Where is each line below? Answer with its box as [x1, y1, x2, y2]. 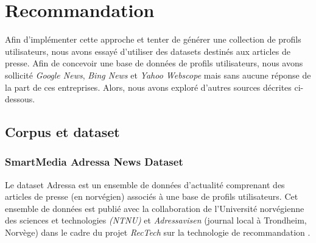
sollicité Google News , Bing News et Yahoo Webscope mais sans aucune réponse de [5, 68, 311, 81]
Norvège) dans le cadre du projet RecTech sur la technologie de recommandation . [5, 226, 311, 239]
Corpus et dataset [5, 122, 120, 141]
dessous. [5, 93, 35, 105]
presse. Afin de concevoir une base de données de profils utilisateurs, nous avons [5, 57, 303, 69]
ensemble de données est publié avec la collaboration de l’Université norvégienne [5, 202, 304, 214]
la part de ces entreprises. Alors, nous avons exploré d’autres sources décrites [5, 80, 292, 93]
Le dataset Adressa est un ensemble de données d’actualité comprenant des [5, 178, 285, 191]
